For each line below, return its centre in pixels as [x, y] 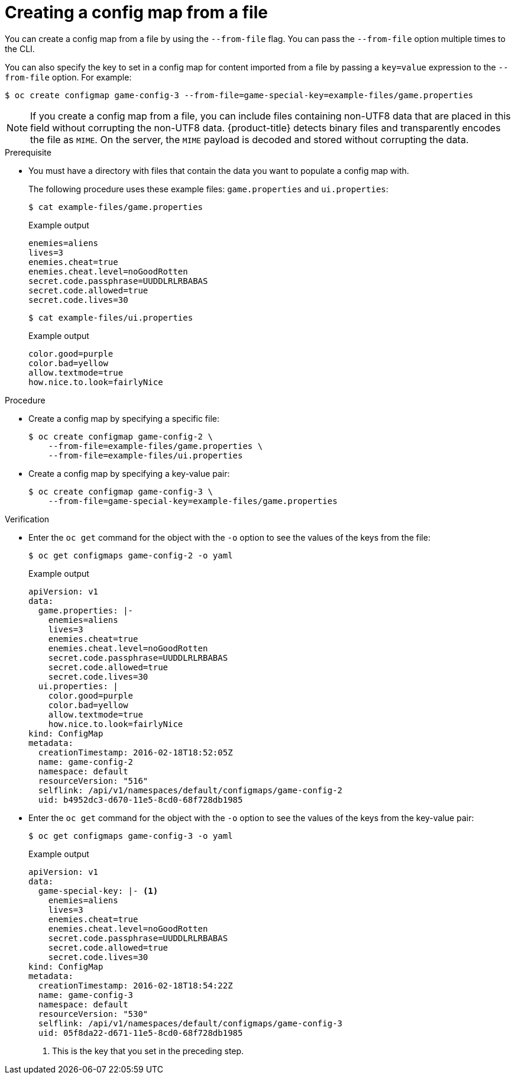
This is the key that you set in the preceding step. [148, 1051]
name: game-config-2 [86, 762]
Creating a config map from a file [136, 12]
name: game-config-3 [86, 995]
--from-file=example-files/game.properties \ [156, 446]
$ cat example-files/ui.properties [111, 317]
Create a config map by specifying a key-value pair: [129, 473]
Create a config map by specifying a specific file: [124, 418]
